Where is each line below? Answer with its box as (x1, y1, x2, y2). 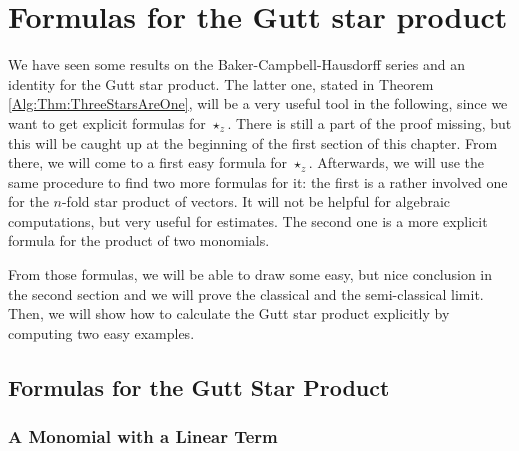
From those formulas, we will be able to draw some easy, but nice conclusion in (8, 264, 493, 285)
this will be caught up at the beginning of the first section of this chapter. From (8, 132, 498, 153)
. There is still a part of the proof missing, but (227, 112, 512, 133)
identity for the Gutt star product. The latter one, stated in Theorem (8, 73, 434, 94)
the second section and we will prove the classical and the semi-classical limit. (8, 283, 484, 304)
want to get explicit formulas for (8, 112, 206, 133)
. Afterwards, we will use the (308, 152, 484, 173)
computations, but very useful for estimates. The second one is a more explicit (8, 210, 488, 231)
